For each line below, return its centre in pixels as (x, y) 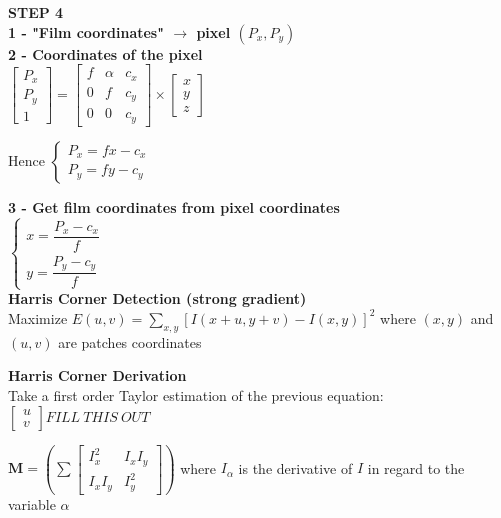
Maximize (38, 317)
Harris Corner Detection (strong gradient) (157, 298)
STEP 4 (36, 12)
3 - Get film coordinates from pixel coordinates (174, 206)
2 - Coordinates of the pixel (105, 53)
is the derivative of (295, 467)
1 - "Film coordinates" (86, 31)
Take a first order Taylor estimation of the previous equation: (196, 394)
